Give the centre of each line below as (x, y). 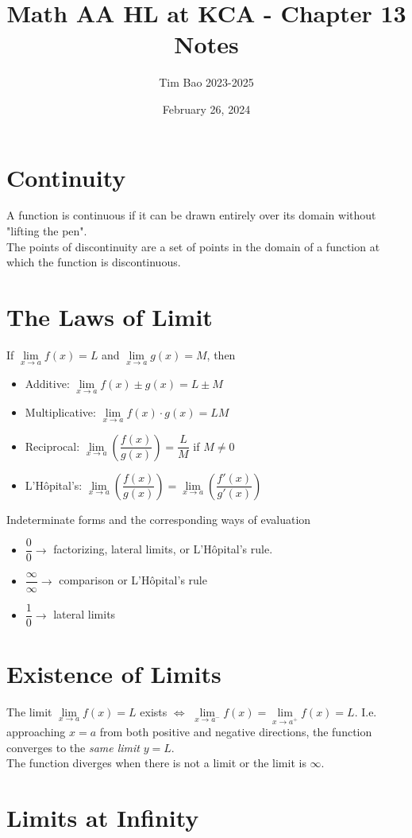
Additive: (47, 384)
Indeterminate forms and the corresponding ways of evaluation (159, 519)
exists (154, 711)
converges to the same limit (73, 747)
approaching (36, 732)
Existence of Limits (114, 673)
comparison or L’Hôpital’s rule (133, 580)
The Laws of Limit (110, 316)
